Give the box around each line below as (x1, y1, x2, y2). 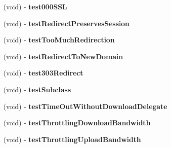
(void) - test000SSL (3, 1, 67, 11)
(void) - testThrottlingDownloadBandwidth (3, 117, 151, 128)
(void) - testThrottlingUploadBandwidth (3, 134, 141, 144)
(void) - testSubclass (3, 84, 71, 94)
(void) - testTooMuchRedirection (3, 35, 115, 45)
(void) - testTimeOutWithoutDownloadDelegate (3, 101, 168, 111)
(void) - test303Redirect (3, 68, 84, 78)
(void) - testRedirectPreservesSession (3, 18, 129, 28)
